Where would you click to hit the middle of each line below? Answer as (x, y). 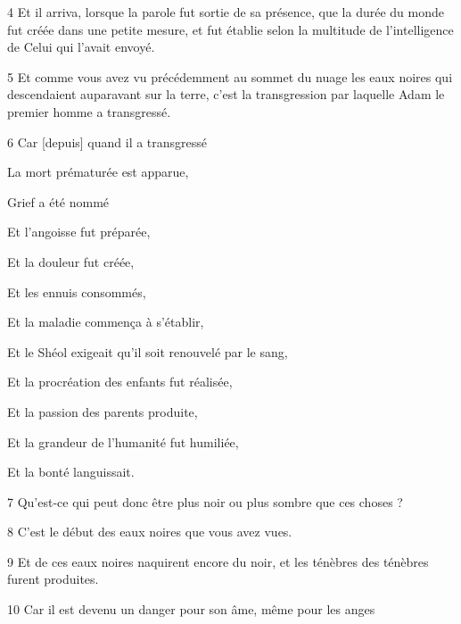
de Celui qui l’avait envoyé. (81, 47)
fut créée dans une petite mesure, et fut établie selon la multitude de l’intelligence (230, 29)
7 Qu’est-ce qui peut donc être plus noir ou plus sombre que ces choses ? (205, 501)
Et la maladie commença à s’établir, (106, 322)
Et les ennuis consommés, (77, 291)
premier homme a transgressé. (89, 111)
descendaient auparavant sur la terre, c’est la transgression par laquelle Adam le (226, 94)
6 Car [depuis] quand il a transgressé (107, 141)
